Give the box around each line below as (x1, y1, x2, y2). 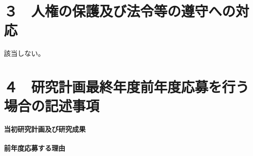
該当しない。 (4, 48, 45, 58)
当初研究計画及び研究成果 (4, 124, 86, 134)
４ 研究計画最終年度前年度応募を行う (4, 77, 250, 97)
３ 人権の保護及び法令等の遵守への (4, 1, 236, 21)
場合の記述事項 (4, 96, 100, 116)
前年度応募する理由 (4, 143, 65, 153)
